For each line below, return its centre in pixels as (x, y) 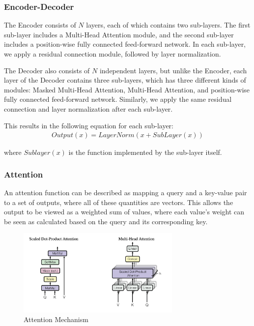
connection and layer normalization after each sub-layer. (88, 108)
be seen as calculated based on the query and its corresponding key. (106, 221)
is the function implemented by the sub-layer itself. (145, 152)
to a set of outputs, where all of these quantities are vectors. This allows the (119, 202)
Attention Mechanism (56, 319)
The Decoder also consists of (47, 70)
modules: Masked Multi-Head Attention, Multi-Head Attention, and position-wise (127, 89)
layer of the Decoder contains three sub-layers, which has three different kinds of (125, 80)
